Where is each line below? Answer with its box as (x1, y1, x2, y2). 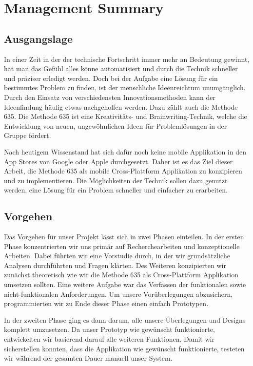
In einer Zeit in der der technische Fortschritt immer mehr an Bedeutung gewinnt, (4, 54, 250, 64)
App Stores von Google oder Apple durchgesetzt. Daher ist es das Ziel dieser (4, 156, 233, 166)
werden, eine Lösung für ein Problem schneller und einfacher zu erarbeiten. (4, 185, 228, 195)
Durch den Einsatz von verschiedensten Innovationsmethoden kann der (4, 92, 216, 102)
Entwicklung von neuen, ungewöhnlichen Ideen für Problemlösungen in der (4, 120, 227, 131)
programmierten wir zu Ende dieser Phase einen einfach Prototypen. (4, 298, 209, 308)
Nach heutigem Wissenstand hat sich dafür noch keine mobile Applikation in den (4, 146, 246, 156)
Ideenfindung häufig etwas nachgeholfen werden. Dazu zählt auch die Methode (4, 101, 238, 112)
